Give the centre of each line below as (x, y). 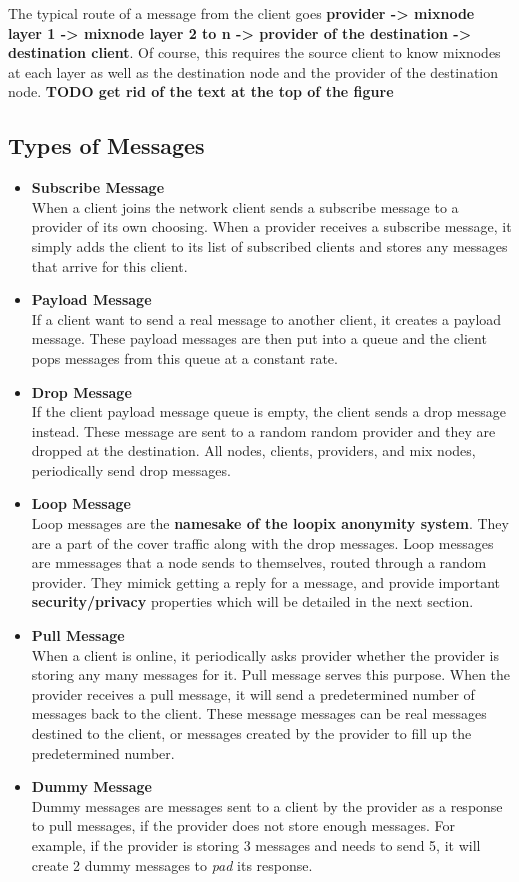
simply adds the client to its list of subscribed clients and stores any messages (269, 245)
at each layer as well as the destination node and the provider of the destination (253, 71)
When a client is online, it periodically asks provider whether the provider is (265, 654)
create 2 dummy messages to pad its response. (172, 864)
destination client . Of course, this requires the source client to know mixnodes (254, 52)
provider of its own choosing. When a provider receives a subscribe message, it (271, 226)
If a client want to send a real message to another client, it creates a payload (266, 318)
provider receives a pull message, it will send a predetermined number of (253, 693)
